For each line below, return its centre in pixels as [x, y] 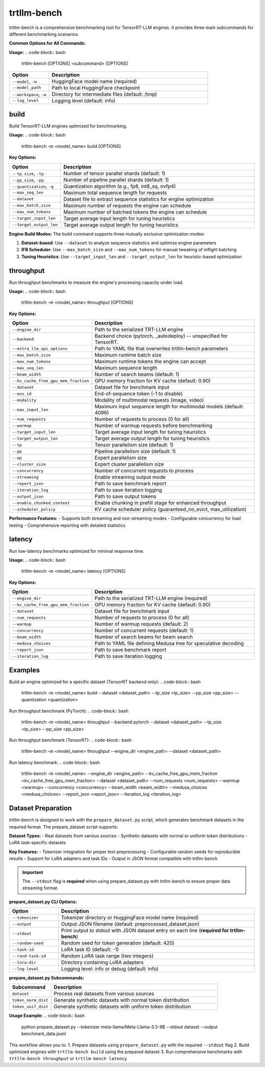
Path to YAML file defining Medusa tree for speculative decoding [169, 643]
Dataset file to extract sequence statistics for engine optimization [139, 199]
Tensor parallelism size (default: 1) [134, 445]
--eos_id [22, 393]
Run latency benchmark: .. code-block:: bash [54, 762]
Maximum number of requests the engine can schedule [127, 205]
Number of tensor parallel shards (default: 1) [114, 173]
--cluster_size [29, 464]
